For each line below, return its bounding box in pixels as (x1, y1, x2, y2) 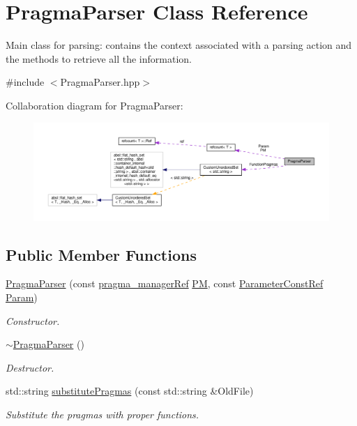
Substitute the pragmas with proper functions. (6, 407, 199, 422)
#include (6, 75, 45, 89)
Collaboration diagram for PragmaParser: (6, 98, 183, 112)
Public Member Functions (6, 243, 197, 265)
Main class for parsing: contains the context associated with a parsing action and (6, 38, 352, 52)
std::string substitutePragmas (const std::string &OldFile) (6, 383, 254, 398)
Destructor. (6, 360, 54, 374)
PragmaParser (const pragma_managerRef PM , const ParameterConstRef (6, 276, 324, 291)
